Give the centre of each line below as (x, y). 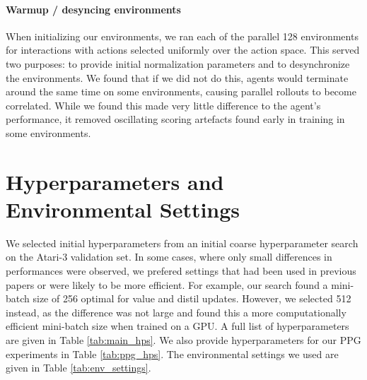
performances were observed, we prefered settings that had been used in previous (181, 271)
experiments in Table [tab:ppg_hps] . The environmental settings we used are (172, 354)
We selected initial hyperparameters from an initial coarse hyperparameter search (182, 243)
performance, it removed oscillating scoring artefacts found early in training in (175, 119)
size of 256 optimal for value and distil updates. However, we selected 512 (192, 298)
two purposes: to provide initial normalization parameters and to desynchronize (178, 63)
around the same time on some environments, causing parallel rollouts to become (181, 91)
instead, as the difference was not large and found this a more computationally (176, 312)
